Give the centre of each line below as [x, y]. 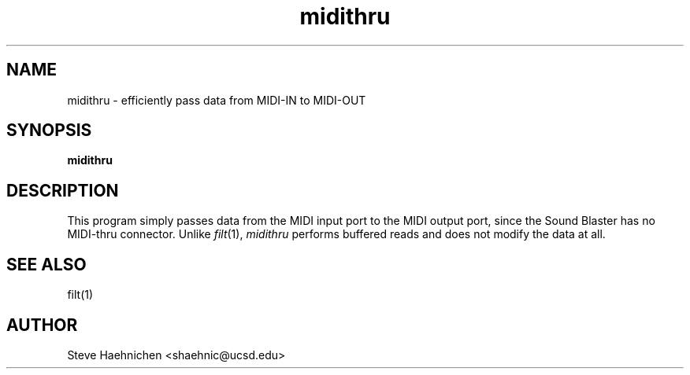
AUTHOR [42, 325]
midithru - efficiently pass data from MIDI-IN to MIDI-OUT [217, 100]
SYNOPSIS [49, 131]
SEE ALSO [46, 264]
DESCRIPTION [63, 190]
